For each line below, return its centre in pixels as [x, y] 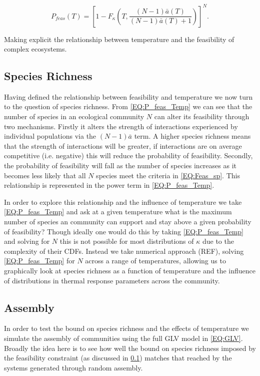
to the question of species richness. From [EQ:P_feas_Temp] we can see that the [128, 106]
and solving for [27, 241]
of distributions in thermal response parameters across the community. [112, 280]
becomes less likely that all [45, 175]
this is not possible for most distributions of [127, 241]
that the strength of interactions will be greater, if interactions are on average [123, 145]
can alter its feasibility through [202, 116]
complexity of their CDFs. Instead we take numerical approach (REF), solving [124, 251]
